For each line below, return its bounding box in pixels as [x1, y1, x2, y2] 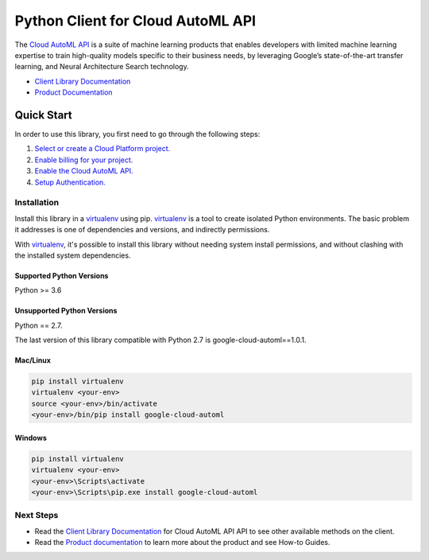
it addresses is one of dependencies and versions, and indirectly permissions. [14, 225, 270, 235]
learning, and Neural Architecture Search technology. [14, 62, 190, 72]
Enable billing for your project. [34, 155, 133, 165]
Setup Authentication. [34, 177, 106, 187]
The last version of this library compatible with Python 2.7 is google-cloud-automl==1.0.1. [14, 335, 307, 345]
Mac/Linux [14, 356, 52, 365]
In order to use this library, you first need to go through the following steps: [14, 130, 261, 139]
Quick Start [14, 108, 72, 122]
